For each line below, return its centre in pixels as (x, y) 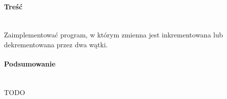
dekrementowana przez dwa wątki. (56, 44)
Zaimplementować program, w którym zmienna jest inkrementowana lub (113, 35)
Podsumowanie (30, 64)
